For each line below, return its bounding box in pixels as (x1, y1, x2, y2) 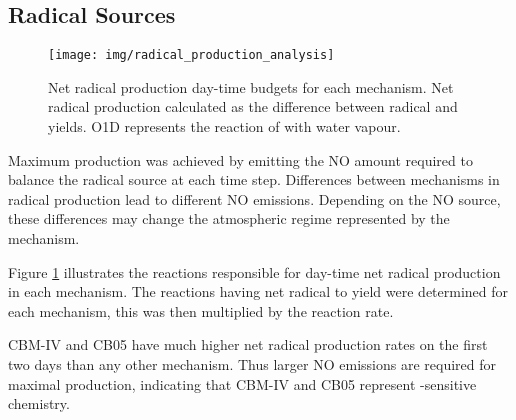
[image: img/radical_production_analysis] (48, 48, 335, 63)
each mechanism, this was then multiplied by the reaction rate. (8, 300, 394, 321)
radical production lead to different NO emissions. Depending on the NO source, (8, 188, 501, 209)
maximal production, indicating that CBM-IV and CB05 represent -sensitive (8, 373, 477, 394)
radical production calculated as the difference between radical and (48, 96, 458, 117)
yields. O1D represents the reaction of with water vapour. (48, 116, 401, 137)
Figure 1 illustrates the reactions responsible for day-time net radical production (8, 261, 501, 282)
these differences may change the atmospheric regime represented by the (8, 208, 450, 229)
